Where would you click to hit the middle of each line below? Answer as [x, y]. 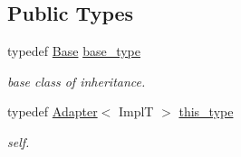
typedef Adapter [53, 111]
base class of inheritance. [77, 81]
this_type [206, 111]
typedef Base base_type [74, 51]
